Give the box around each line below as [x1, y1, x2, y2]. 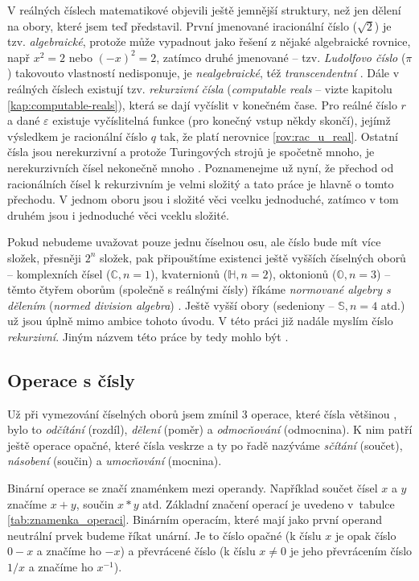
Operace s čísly [7, 367, 135, 392]
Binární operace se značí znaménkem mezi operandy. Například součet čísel [7, 480, 378, 497]
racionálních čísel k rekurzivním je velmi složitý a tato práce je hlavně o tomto [7, 175, 394, 192]
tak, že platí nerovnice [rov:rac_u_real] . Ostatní [159, 127, 398, 144]
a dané [7, 112, 40, 129]
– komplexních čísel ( [7, 265, 111, 282]
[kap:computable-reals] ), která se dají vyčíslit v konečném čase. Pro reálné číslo [7, 96, 397, 113]
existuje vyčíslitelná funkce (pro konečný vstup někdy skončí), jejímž [52, 112, 391, 129]
